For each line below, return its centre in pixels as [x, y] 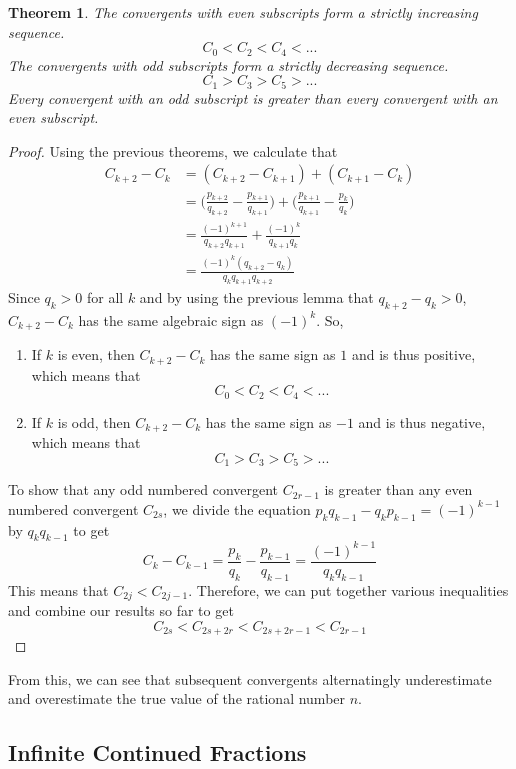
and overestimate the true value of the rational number [177, 698]
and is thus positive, [413, 354]
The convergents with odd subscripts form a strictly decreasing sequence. [228, 64]
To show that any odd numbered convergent [143, 489]
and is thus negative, [422, 421]
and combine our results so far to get [121, 610]
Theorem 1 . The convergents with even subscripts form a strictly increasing [243, 12]
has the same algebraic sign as [171, 319]
